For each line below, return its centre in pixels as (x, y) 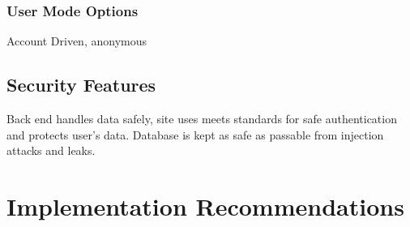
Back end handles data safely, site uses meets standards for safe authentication (202, 119)
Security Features (81, 85)
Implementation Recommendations (205, 206)
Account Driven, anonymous (77, 41)
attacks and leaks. (51, 150)
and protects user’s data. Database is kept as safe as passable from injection (195, 134)
